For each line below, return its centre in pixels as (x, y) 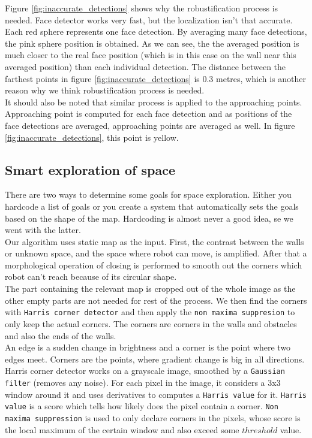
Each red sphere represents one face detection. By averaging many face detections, (156, 31)
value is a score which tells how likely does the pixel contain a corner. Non (142, 406)
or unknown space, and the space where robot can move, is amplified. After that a (156, 253)
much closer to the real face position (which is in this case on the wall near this (151, 55)
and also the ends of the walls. (61, 335)
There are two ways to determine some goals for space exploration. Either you (148, 194)
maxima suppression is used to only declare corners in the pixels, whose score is (153, 417)
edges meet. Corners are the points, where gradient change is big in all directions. (155, 359)
